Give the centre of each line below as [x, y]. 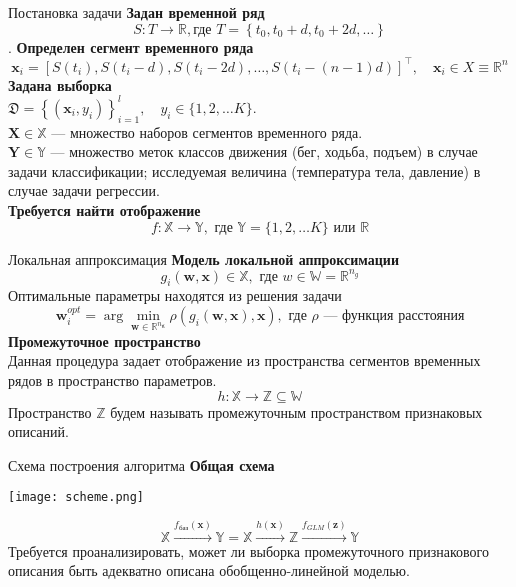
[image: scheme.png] [76, 497]
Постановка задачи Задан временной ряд [136, 12]
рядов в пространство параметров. [112, 380]
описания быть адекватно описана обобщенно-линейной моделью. [209, 570]
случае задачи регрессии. [84, 190]
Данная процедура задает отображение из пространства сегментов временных [244, 360]
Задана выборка [60, 84]
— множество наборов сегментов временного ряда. [207, 131]
